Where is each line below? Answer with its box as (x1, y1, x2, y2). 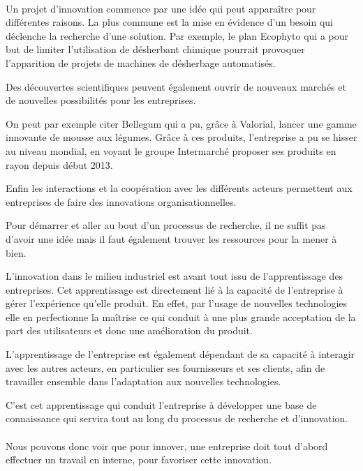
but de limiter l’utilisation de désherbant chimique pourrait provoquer (6, 42, 305, 57)
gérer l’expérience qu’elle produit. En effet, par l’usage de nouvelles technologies (6, 296, 348, 311)
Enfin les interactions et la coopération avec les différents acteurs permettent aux (6, 181, 353, 195)
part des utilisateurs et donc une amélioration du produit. (6, 323, 253, 338)
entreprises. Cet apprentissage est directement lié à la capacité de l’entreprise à (6, 282, 343, 297)
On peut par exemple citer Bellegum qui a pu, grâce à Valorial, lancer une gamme (6, 116, 357, 130)
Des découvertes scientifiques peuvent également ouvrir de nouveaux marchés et (6, 79, 346, 94)
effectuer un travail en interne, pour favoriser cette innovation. (6, 452, 272, 467)
